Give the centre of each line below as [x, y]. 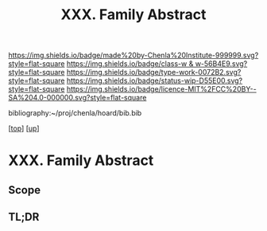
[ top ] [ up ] [24, 128]
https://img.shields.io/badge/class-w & [130, 64]
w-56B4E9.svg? [221, 64]
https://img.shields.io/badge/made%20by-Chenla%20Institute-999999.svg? [133, 55]
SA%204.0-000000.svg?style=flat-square [77, 98]
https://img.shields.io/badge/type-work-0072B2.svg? [154, 72]
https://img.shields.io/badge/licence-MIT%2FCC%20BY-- [161, 89]
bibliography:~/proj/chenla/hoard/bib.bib [75, 113]
